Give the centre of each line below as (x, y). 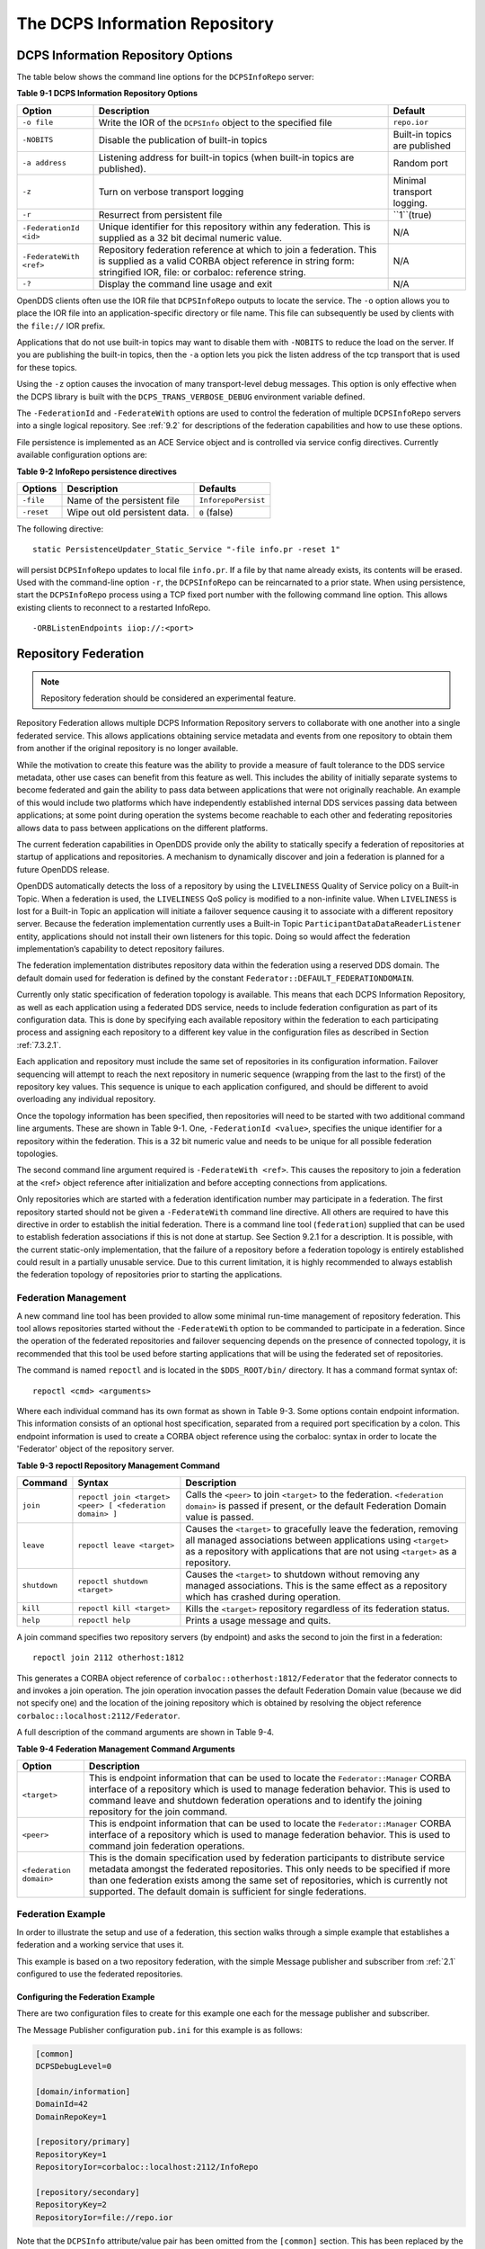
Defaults (218, 488)
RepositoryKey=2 (71, 2205)
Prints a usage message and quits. (258, 1620)
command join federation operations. (167, 1846)
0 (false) (216, 512)
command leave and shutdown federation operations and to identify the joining (255, 1801)
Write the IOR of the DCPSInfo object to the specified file (215, 122)
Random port (420, 163)
